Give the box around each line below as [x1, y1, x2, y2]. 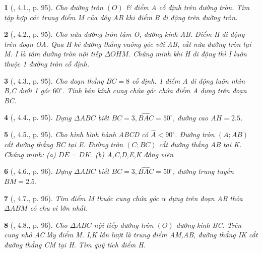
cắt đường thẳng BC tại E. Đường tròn [4, 139, 123, 149]
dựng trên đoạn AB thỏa [168, 193, 243, 203]
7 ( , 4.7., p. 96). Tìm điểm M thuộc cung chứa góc [4, 193, 159, 203]
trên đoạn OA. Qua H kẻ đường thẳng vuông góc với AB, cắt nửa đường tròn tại [4, 38, 251, 49]
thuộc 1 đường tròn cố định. [4, 58, 90, 69]
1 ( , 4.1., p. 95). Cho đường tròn [4, 2, 103, 12]
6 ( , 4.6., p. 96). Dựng [4, 166, 72, 176]
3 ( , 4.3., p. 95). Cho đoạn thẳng [4, 75, 104, 86]
